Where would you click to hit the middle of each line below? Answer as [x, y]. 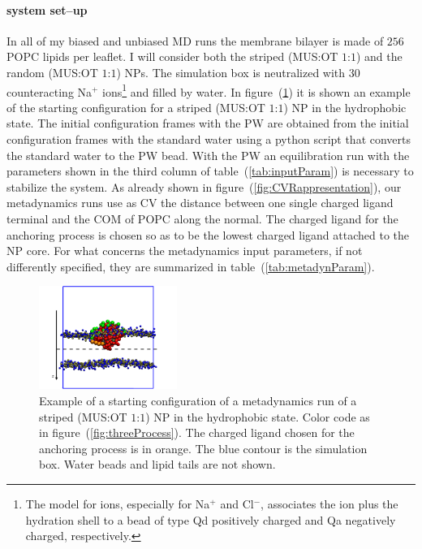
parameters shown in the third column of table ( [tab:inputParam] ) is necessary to [210, 171]
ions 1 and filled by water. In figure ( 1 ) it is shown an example [256, 90]
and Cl [237, 503]
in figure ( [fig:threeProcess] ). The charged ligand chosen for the [197, 432]
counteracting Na [50, 91]
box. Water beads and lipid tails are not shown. [157, 464]
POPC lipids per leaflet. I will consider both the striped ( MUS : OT [172, 56]
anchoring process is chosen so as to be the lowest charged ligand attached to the [208, 234]
